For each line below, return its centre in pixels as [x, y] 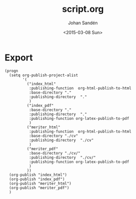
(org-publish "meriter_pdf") [39, 188]
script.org [83, 9]
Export [19, 57]
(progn [11, 71]
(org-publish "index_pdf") [37, 179]
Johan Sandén [83, 23]
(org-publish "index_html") [38, 175]
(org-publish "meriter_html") [40, 183]
